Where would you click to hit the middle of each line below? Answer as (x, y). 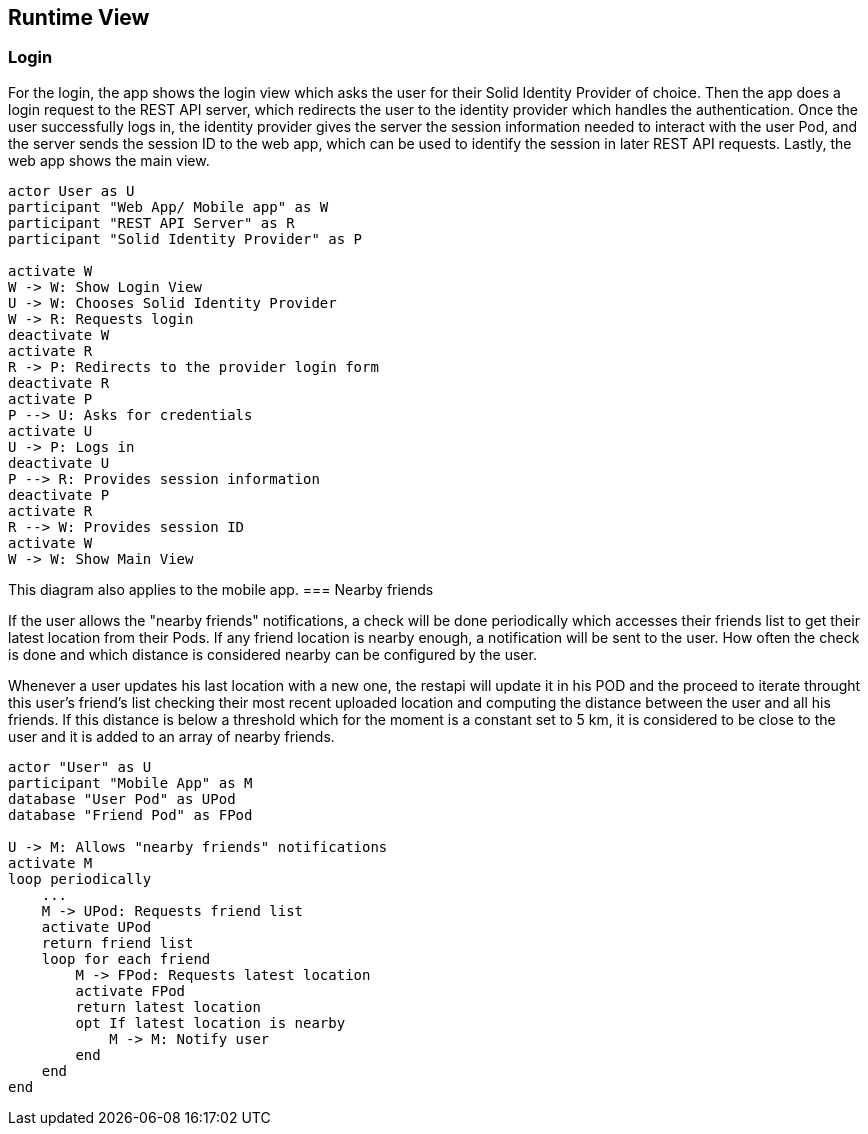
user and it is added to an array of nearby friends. (171, 736)
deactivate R (59, 382)
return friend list (117, 942)
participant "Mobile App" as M (130, 782)
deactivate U (59, 462)
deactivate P (59, 494)
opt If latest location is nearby (210, 1022)
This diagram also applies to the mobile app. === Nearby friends (221, 589)
